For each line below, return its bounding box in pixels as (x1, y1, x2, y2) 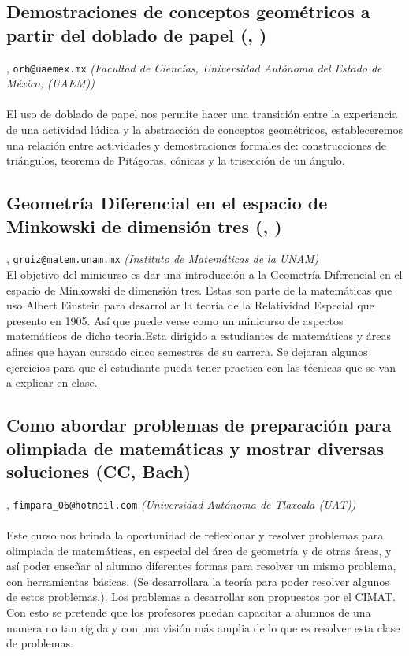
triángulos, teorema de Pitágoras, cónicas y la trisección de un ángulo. (6, 152, 345, 169)
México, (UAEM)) (6, 75, 95, 91)
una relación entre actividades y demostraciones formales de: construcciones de (6, 136, 387, 153)
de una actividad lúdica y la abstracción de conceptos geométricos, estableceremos (6, 121, 403, 138)
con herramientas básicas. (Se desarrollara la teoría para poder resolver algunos (6, 573, 389, 589)
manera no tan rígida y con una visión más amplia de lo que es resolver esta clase (6, 619, 400, 636)
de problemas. (6, 635, 73, 651)
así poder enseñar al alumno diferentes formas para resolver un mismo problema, (6, 558, 396, 574)
